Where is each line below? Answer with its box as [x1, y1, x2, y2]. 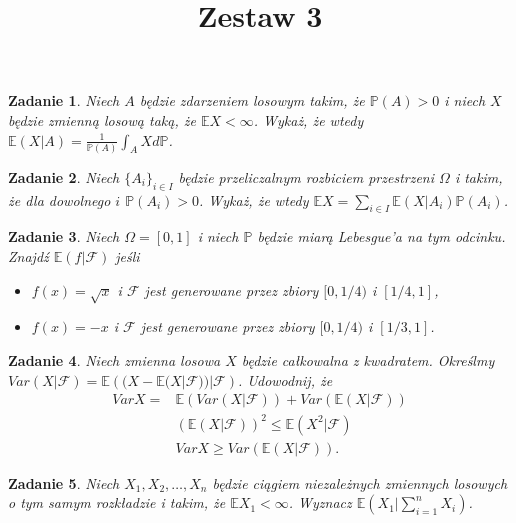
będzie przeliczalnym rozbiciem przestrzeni [178, 166, 435, 187]
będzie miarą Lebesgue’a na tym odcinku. [257, 226, 506, 247]
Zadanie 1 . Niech [8, 90, 120, 111]
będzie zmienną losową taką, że [8, 109, 196, 130]
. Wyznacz [288, 492, 352, 513]
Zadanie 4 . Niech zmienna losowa [8, 350, 221, 371]
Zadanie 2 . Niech [8, 166, 120, 187]
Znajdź [8, 246, 49, 267]
